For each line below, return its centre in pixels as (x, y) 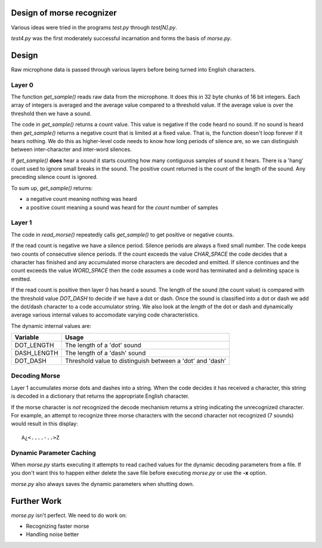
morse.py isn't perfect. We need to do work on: (69, 515)
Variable (27, 338)
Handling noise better (52, 534)
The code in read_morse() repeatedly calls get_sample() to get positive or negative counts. (123, 234)
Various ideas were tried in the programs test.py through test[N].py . (94, 27)
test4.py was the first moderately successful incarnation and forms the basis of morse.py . (121, 38)
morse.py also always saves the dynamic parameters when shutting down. (103, 484)
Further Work (36, 501)
